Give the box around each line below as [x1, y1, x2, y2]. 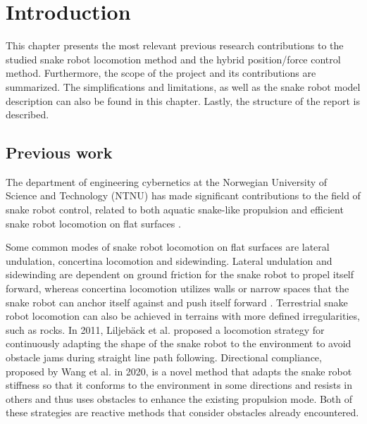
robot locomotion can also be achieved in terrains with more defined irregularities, [6, 308, 360, 323]
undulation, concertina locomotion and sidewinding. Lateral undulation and [6, 253, 332, 268]
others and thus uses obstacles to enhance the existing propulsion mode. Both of [6, 391, 353, 406]
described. [6, 107, 49, 122]
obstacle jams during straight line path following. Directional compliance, [6, 350, 322, 365]
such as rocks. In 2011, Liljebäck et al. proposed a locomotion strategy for [6, 322, 325, 337]
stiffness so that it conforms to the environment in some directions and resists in [6, 378, 353, 392]
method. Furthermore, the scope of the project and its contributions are [6, 66, 316, 80]
